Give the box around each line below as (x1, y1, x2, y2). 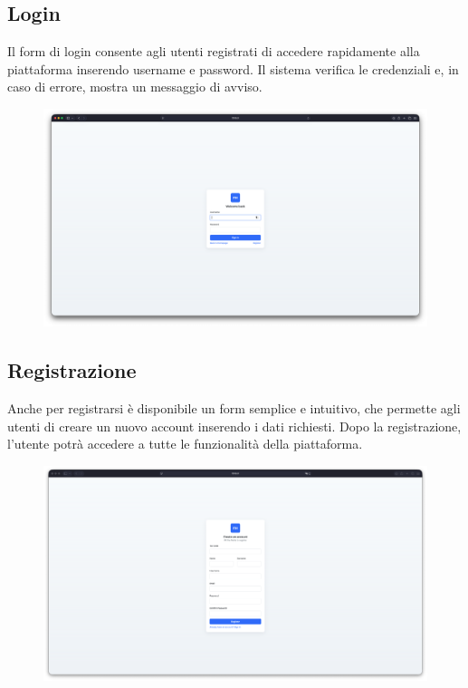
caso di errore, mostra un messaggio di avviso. (7, 77, 263, 96)
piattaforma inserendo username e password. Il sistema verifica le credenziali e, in (7, 59, 459, 78)
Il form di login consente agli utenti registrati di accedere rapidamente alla (7, 42, 420, 61)
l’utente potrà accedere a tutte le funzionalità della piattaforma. (7, 434, 363, 453)
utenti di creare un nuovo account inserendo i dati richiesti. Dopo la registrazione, (7, 416, 462, 435)
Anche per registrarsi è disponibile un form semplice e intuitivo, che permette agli (7, 398, 461, 417)
